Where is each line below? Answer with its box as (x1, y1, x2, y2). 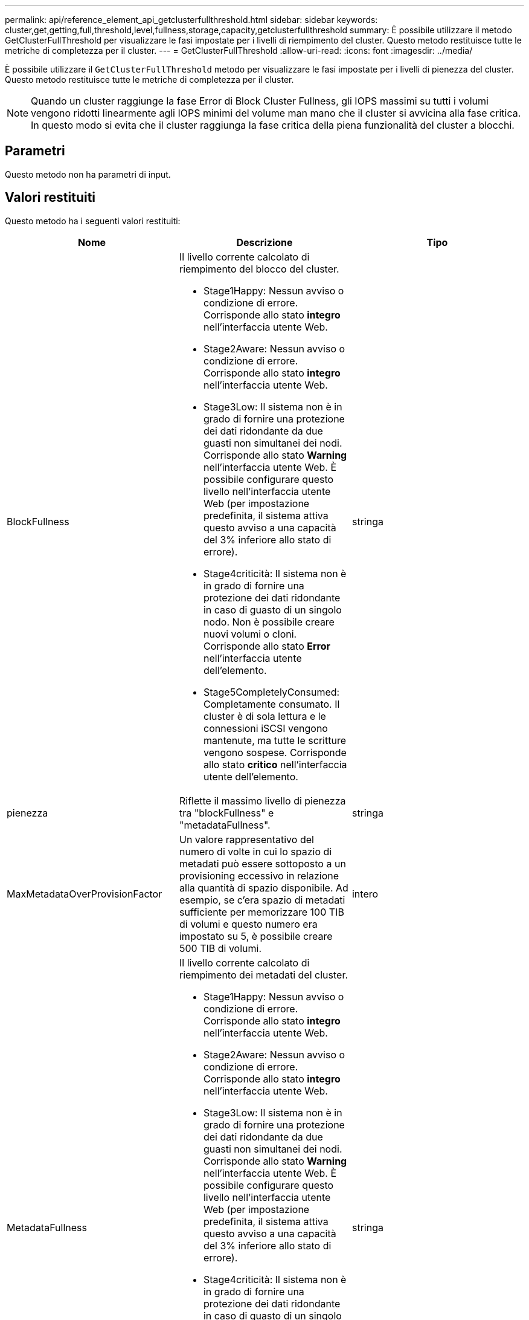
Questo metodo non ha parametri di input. (5, 169, 171, 180)
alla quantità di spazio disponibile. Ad (179, 881, 348, 894)
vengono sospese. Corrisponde (203, 746, 347, 759)
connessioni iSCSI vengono (203, 722, 328, 734)
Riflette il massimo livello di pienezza (179, 794, 346, 807)
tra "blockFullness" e (179, 806, 274, 819)
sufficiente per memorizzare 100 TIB (179, 905, 344, 918)
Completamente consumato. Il (203, 697, 340, 710)
